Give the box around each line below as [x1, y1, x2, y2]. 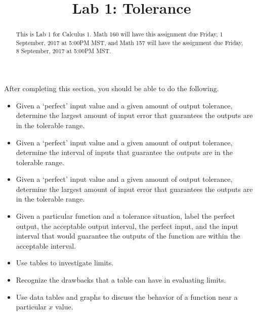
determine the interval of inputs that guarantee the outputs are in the [16, 147, 233, 158]
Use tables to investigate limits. [16, 257, 114, 268]
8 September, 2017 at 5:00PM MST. [16, 47, 111, 55]
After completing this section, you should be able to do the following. [4, 83, 219, 94]
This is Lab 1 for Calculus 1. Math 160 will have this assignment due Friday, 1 [16, 30, 223, 38]
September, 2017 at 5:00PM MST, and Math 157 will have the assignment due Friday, [16, 38, 243, 47]
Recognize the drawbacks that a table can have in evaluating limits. [16, 274, 226, 285]
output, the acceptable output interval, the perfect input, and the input [16, 220, 238, 231]
